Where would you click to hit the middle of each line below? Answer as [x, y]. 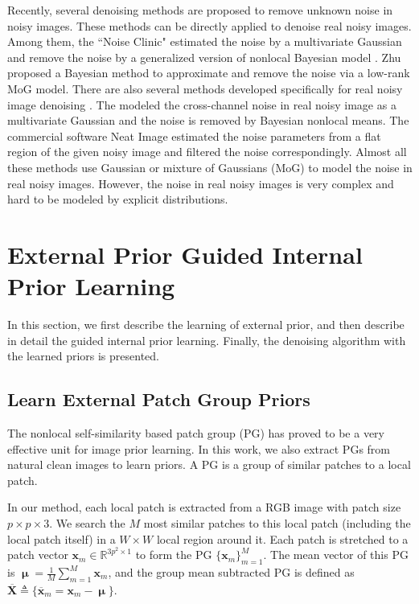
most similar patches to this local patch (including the [277, 522]
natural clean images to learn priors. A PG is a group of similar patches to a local [209, 464]
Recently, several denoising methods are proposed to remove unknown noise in [200, 10]
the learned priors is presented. [83, 356]
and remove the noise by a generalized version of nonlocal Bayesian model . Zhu [204, 57]
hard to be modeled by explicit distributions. [118, 199]
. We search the [87, 522]
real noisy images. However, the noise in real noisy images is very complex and [201, 183]
